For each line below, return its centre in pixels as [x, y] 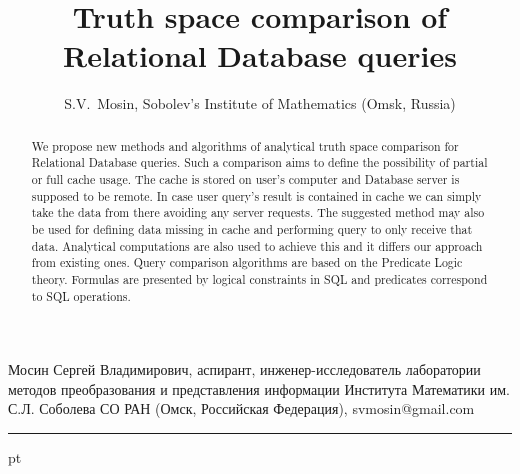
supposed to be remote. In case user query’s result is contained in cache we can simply [256, 195]
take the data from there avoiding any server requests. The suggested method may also [258, 212]
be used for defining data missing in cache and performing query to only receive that [252, 228]
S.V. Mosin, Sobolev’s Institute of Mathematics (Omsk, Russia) [260, 103]
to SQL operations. [81, 295]
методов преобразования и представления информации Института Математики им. [259, 388]
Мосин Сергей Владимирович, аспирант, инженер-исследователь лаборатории [244, 369]
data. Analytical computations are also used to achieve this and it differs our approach [257, 245]
